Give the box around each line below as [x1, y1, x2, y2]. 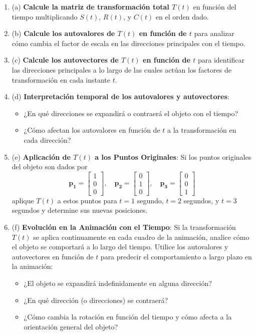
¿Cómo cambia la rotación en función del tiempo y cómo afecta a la [24, 311, 232, 322]
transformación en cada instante [12, 74, 111, 85]
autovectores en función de [12, 251, 94, 261]
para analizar [194, 28, 234, 39]
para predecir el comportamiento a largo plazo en [100, 251, 252, 261]
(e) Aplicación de [12, 151, 71, 162]
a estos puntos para [57, 195, 117, 205]
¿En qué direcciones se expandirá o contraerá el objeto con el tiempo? [24, 108, 238, 118]
